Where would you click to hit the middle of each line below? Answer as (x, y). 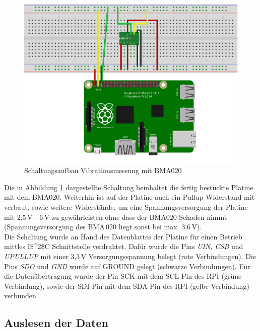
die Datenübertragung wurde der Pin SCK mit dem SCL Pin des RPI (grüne (123, 276)
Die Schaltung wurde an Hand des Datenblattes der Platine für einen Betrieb (123, 236)
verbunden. (21, 296)
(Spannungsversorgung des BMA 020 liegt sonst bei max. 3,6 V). (103, 227)
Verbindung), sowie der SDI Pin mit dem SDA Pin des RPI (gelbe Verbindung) (127, 285)
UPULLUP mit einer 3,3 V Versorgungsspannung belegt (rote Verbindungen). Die (130, 256)
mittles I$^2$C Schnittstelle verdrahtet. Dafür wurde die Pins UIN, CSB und (124, 246)
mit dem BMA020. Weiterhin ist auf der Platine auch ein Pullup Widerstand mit (129, 197)
